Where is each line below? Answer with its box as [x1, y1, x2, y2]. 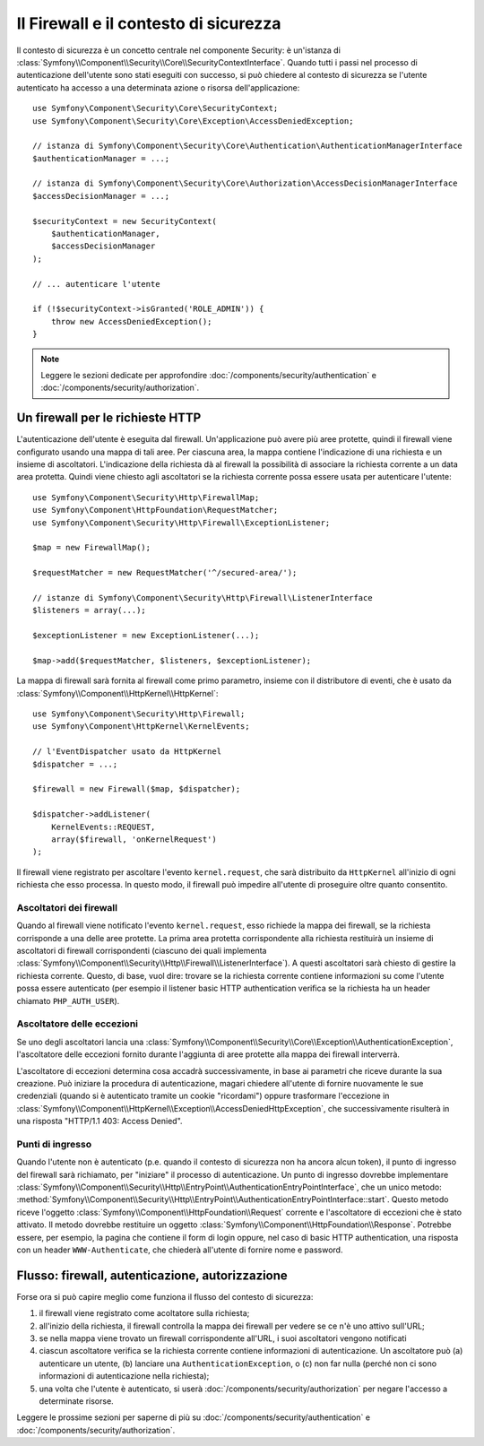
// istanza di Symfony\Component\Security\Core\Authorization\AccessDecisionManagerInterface [32, 178, 458, 188]
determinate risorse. [39, 1395, 114, 1407]
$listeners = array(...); [32, 605, 147, 616]
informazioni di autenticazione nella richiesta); [39, 1371, 210, 1381]
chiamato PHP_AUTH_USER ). [16, 995, 120, 1006]
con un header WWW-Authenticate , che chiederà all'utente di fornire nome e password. [16, 1244, 343, 1255]
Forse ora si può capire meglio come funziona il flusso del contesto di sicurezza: [16, 1291, 314, 1302]
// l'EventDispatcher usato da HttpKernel [32, 747, 222, 757]
